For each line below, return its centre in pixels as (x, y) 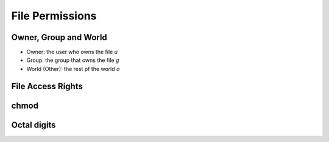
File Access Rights (47, 86)
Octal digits (34, 125)
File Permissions (54, 16)
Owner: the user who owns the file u (72, 52)
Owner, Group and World (59, 37)
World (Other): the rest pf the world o (73, 69)
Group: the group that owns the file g (73, 60)
